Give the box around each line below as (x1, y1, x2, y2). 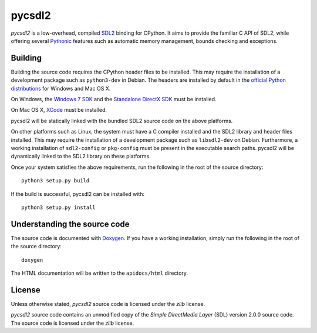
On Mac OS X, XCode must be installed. (11, 106, 107, 114)
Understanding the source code (11, 219, 130, 229)
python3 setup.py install (21, 204, 96, 211)
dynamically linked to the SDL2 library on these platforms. (11, 153, 151, 160)
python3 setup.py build (21, 177, 90, 184)
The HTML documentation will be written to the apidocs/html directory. (11, 269, 188, 277)
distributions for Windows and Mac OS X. (11, 85, 111, 92)
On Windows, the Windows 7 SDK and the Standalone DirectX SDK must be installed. (11, 96, 217, 103)
